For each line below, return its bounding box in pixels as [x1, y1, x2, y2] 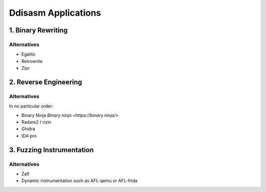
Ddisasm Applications [9, 7, 101, 18]
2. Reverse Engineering [9, 78, 82, 86]
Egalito [21, 52, 35, 57]
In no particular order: [9, 103, 54, 109]
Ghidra [21, 126, 35, 132]
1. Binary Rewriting [9, 26, 68, 34]
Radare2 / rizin [21, 119, 52, 125]
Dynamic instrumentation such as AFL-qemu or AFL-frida [21, 178, 138, 184]
